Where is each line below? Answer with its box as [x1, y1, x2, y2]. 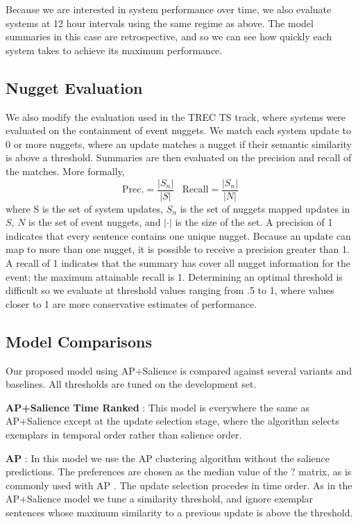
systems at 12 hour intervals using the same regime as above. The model [6, 15, 314, 30]
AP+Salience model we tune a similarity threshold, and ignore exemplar [6, 491, 314, 506]
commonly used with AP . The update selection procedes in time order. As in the [6, 477, 352, 492]
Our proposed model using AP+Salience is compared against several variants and [6, 363, 352, 377]
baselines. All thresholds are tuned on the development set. [6, 377, 257, 391]
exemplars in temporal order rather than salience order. [6, 427, 242, 441]
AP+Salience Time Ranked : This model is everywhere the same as [6, 400, 309, 414]
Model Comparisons [6, 330, 152, 352]
